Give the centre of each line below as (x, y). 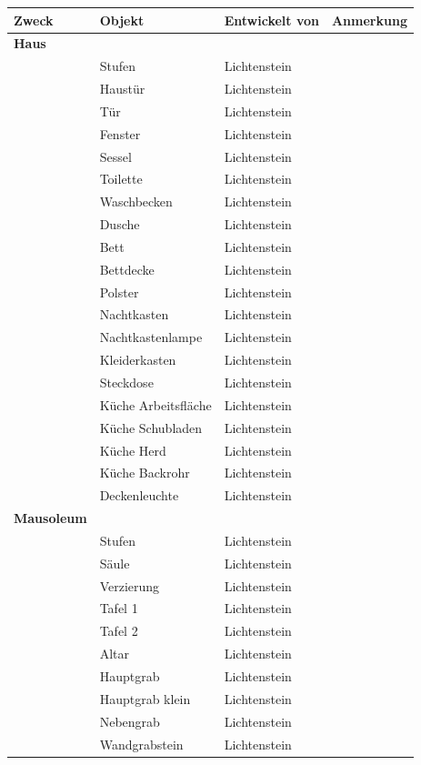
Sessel (115, 156)
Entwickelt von (271, 20)
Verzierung (130, 585)
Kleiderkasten (138, 360)
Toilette (121, 179)
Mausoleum (50, 518)
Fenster (120, 133)
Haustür (122, 89)
